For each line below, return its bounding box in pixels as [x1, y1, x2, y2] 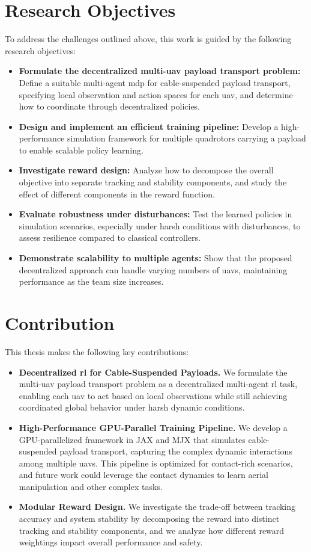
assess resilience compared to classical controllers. [19, 231, 201, 244]
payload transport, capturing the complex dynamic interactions [59, 445, 292, 457]
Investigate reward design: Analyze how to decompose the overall [19, 164, 274, 176]
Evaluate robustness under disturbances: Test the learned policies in [19, 208, 292, 220]
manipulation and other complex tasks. [19, 480, 163, 492]
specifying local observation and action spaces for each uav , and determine [19, 88, 293, 101]
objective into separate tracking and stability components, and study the [19, 176, 287, 188]
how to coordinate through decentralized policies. [19, 100, 201, 113]
